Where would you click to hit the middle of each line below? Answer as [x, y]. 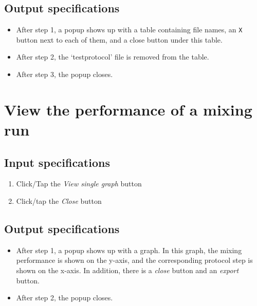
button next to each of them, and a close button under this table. [119, 39]
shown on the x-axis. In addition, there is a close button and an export [127, 270]
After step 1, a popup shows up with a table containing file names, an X [129, 30]
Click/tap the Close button [59, 201]
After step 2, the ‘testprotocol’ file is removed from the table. [113, 57]
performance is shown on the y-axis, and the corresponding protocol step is [134, 260]
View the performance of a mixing [128, 109]
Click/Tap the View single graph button [79, 184]
